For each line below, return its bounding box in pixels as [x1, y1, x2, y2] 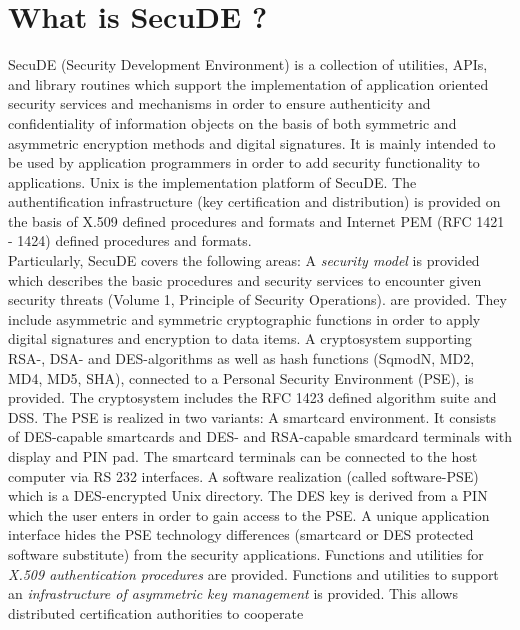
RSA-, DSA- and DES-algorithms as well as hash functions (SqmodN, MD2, [8, 348, 475, 369]
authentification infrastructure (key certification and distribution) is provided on [8, 191, 501, 212]
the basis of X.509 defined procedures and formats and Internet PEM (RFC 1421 [8, 210, 505, 231]
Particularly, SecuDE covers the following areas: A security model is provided [8, 250, 480, 271]
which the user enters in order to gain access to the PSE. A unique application [8, 504, 490, 525]
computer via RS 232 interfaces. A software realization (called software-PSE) [8, 465, 479, 486]
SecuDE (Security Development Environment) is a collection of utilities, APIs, [8, 54, 488, 75]
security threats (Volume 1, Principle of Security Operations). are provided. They [8, 289, 507, 310]
